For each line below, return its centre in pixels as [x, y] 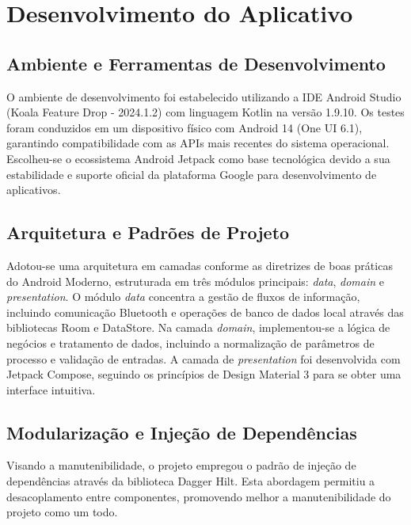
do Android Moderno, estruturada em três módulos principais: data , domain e [196, 281]
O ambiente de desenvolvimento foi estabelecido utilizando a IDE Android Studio [204, 96]
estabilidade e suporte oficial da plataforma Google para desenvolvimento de [192, 174]
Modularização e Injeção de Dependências [182, 432]
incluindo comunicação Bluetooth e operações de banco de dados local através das [205, 312]
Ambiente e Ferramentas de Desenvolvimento [196, 63]
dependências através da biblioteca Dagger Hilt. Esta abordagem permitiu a [191, 481]
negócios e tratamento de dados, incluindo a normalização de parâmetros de [190, 342]
